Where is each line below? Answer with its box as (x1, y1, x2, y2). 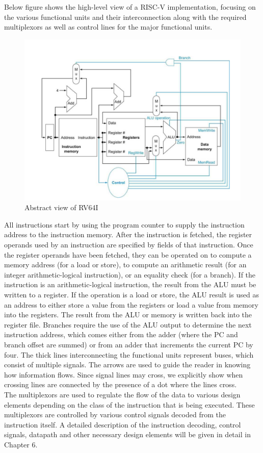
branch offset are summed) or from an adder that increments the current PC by (4, 339, 253, 349)
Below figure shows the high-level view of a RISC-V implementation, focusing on (4, 2, 256, 12)
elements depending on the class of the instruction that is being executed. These (4, 399, 255, 410)
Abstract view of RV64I (24, 202, 98, 213)
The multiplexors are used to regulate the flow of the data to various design (4, 389, 241, 399)
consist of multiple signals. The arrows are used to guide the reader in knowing (4, 359, 251, 370)
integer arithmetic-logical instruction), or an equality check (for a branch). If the (4, 269, 256, 280)
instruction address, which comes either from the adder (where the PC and (4, 329, 238, 340)
